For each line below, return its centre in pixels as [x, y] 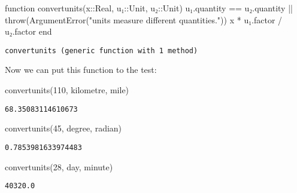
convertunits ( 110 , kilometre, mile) [67, 90]
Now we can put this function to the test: [81, 70]
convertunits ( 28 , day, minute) [59, 166]
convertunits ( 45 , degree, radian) [63, 128]
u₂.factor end [28, 31]
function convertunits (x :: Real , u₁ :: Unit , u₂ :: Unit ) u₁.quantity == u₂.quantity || [149, 8]
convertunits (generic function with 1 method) [101, 50]
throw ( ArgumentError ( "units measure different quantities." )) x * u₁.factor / [144, 19]
